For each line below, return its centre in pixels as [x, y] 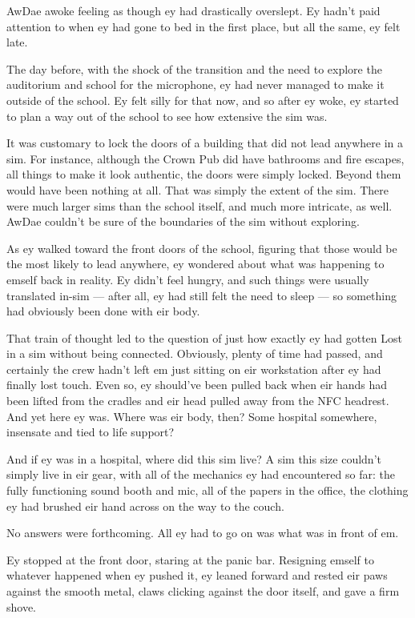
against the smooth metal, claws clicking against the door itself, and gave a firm [203, 591]
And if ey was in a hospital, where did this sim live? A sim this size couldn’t [194, 458]
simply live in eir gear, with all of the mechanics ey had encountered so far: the [201, 474]
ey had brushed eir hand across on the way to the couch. [145, 506]
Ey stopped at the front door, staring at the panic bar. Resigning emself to [190, 559]
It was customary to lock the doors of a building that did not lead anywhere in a [205, 143]
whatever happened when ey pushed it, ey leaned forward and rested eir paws [197, 575]
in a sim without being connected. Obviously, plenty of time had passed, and [195, 353]
